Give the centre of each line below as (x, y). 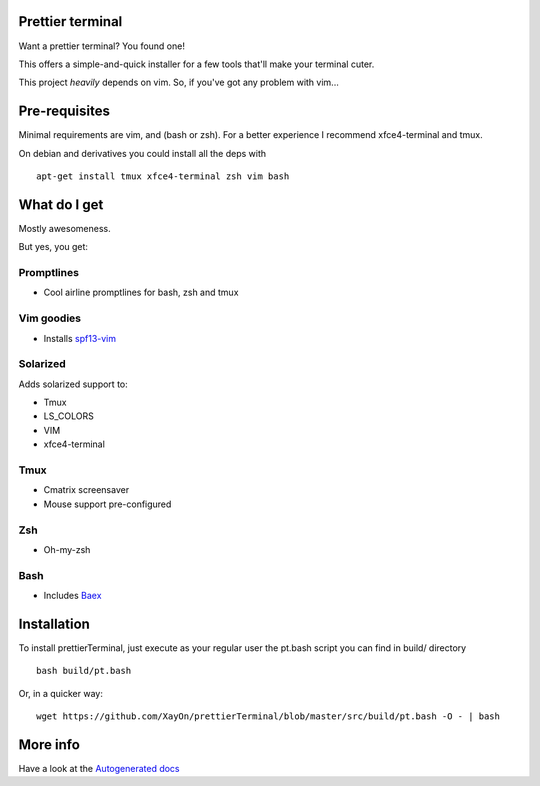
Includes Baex (72, 596)
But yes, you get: (53, 247)
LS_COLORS (68, 416)
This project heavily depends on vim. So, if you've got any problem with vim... (178, 82)
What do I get (61, 204)
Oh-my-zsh (67, 549)
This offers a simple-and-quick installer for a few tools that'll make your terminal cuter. (196, 64)
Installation (54, 623)
